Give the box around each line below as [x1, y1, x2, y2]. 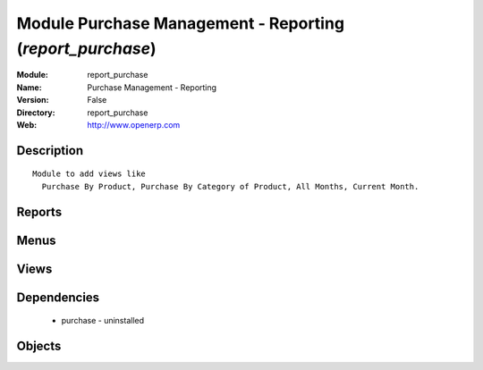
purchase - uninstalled [61, 315, 145, 326]
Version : [16, 95, 49, 105]
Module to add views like [32, 169, 147, 179]
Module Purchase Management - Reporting [16, 13, 344, 33]
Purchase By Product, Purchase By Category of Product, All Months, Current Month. [41, 181, 419, 191]
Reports [16, 204, 63, 219]
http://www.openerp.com [87, 119, 181, 130]
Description [16, 143, 84, 158]
